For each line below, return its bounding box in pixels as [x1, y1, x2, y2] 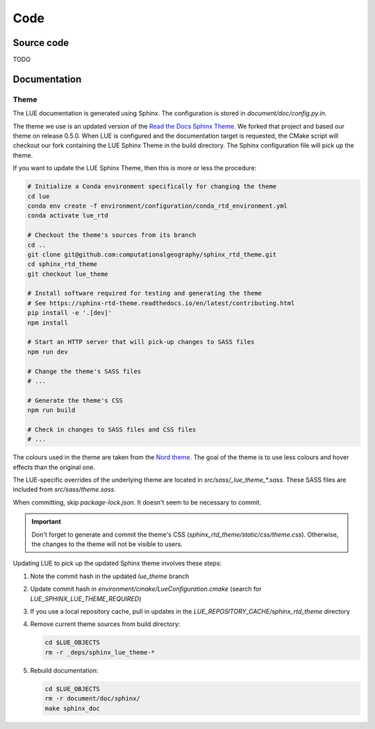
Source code [12, 37, 69, 49]
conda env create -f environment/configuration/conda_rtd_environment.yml [27, 202, 288, 210]
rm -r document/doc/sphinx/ [44, 695, 140, 703]
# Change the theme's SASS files [27, 367, 142, 375]
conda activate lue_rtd [27, 212, 109, 220]
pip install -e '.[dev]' [27, 309, 112, 317]
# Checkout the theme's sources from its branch [27, 231, 197, 239]
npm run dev [27, 347, 69, 356]
